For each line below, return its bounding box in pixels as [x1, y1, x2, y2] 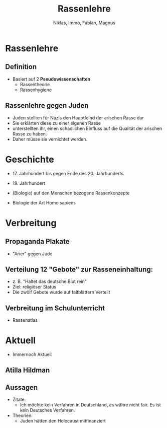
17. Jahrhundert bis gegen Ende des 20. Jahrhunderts [12, 170, 124, 176]
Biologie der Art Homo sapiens [12, 199, 76, 205]
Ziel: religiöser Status [12, 284, 57, 290]
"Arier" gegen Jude [12, 250, 53, 257]
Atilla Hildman [5, 366, 50, 375]
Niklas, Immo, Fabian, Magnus [53, 20, 115, 26]
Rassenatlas [12, 317, 38, 323]
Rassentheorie [20, 81, 50, 87]
